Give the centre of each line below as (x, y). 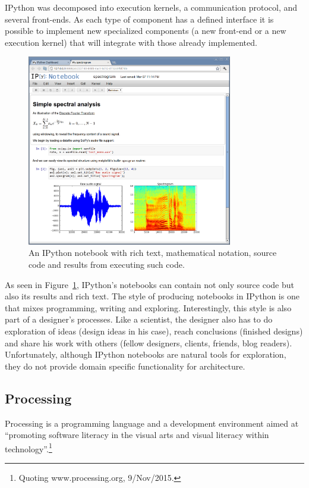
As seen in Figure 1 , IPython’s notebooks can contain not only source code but (149, 284)
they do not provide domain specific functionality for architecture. (125, 366)
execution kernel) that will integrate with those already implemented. (131, 42)
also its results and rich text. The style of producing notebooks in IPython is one (152, 296)
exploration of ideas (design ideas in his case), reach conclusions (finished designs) (154, 331)
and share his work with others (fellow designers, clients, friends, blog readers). (149, 342)
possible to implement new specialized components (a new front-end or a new (146, 31)
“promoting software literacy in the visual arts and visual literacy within (137, 435)
